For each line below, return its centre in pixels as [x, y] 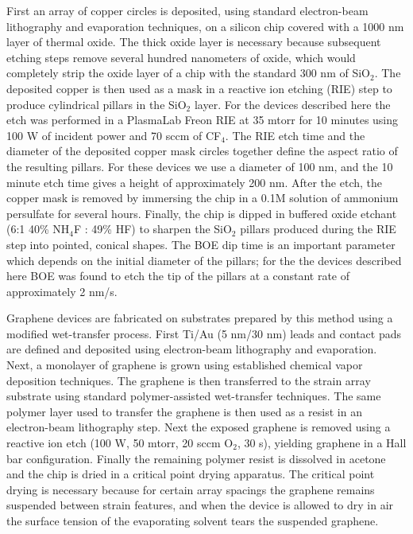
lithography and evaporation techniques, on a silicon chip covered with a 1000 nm [205, 26]
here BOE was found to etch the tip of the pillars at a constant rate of [178, 276]
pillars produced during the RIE [318, 229]
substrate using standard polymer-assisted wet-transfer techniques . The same [194, 396]
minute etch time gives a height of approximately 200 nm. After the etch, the [195, 182]
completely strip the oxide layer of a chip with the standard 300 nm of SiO [188, 73]
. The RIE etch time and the [295, 135]
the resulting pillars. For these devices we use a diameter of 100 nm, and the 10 [200, 166]
